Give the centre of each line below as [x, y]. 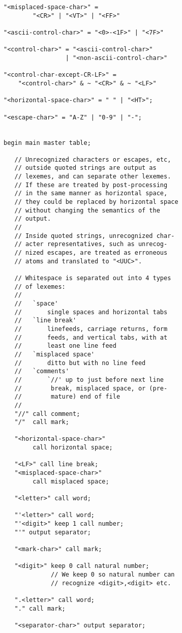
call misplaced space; [71, 481]
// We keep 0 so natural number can [113, 574]
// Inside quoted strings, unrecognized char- [95, 236]
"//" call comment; [47, 414]
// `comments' [42, 371]
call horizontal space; [73, 448]
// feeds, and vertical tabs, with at [91, 337]
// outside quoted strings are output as [85, 168]
